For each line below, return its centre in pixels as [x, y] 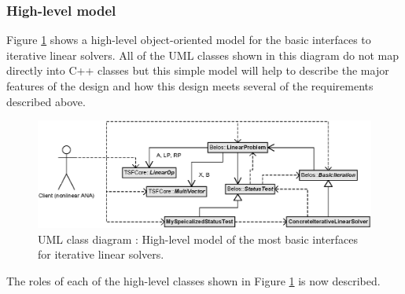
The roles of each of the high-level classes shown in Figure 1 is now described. [193, 281]
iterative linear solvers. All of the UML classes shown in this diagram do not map [203, 55]
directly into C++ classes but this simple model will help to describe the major [198, 70]
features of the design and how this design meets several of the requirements [190, 86]
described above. [46, 101]
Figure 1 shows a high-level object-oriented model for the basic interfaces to [189, 40]
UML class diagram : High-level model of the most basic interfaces [198, 239]
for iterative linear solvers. [101, 254]
